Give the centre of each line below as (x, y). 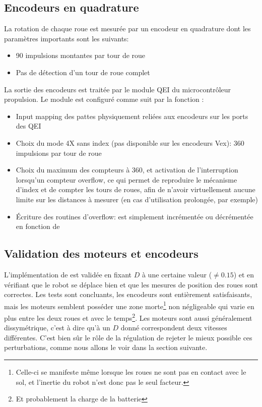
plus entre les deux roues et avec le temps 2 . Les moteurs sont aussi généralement (128, 317)
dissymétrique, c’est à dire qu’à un (57, 328)
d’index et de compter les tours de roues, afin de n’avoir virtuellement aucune (136, 189)
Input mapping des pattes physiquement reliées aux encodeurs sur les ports (132, 116)
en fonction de (38, 226)
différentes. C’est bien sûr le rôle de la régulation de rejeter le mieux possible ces (128, 337)
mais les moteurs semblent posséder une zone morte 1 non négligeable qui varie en (129, 305)
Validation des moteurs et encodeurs (101, 253)
